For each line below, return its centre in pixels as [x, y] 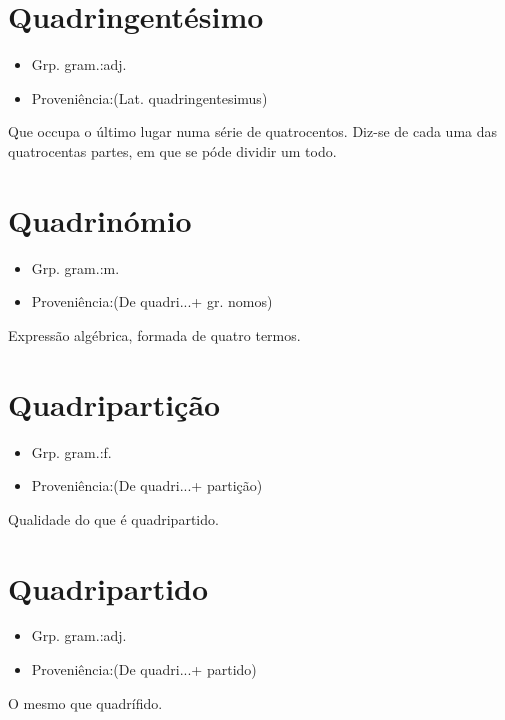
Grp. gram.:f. [71, 451]
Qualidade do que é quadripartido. [113, 518]
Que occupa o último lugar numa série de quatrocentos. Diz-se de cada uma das [253, 131]
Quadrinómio [100, 219]
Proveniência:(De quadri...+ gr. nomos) [152, 301]
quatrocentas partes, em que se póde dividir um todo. [172, 150]
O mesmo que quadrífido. [85, 702]
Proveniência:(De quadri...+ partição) [147, 485]
